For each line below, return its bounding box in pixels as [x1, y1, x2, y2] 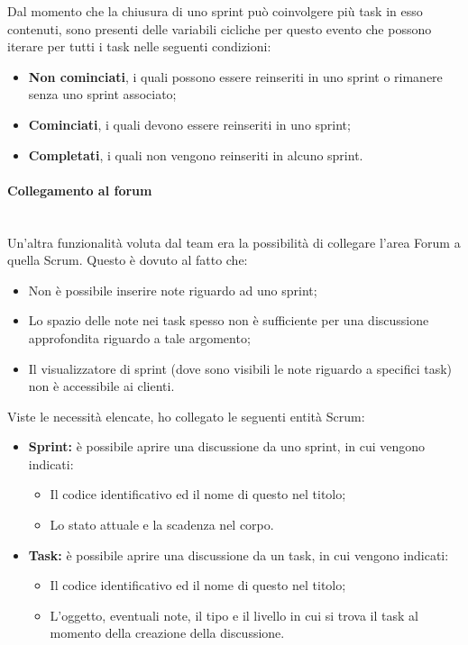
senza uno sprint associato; [28, 85, 177, 104]
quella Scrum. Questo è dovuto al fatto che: [7, 250, 248, 269]
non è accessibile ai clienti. [28, 377, 175, 395]
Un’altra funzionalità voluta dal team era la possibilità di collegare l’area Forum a [7, 232, 461, 251]
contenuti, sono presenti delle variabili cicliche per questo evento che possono [7, 19, 432, 38]
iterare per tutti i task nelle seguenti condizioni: [7, 37, 271, 56]
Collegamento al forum [7, 180, 152, 199]
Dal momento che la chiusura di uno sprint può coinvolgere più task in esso [7, 2, 423, 20]
